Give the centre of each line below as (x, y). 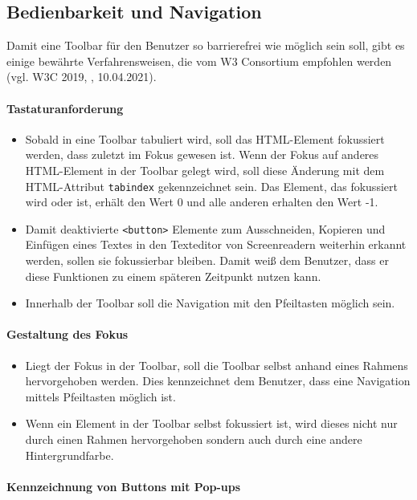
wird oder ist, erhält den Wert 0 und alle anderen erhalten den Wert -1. (202, 202)
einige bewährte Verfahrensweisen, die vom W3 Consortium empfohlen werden (199, 61)
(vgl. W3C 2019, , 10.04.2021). (82, 77)
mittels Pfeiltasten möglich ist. (100, 396)
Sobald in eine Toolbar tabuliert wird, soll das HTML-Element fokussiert (205, 138)
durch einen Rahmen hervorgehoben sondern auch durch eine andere (194, 439)
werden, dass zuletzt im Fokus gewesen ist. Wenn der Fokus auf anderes (202, 154)
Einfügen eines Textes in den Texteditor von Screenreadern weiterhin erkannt (216, 244)
